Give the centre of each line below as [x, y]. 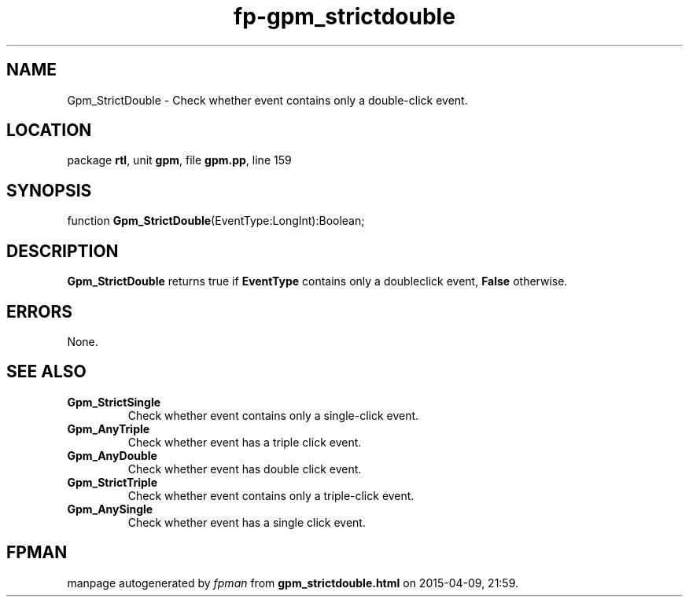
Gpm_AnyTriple [109, 428]
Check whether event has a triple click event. [245, 442]
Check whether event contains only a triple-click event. [271, 495]
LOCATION [49, 131]
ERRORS [40, 311]
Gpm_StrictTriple [112, 482]
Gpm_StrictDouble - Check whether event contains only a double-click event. [267, 100]
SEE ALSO [46, 372]
